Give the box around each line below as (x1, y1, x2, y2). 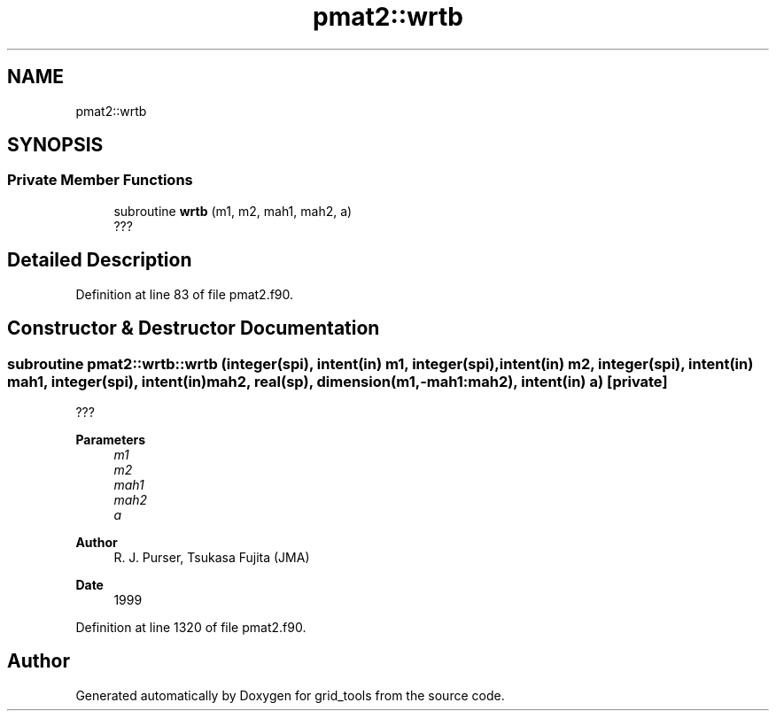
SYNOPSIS (7, 134, 104, 157)
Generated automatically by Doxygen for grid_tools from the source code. (75, 687, 505, 703)
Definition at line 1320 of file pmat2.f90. (75, 619, 307, 635)
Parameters (75, 431, 146, 447)
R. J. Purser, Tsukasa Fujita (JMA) (113, 549, 310, 565)
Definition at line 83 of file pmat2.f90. (75, 286, 294, 302)
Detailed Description (7, 249, 192, 272)
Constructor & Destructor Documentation (7, 317, 380, 340)
